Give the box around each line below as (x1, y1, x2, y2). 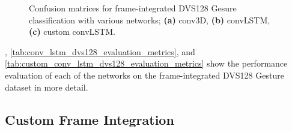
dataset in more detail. (5, 80, 88, 93)
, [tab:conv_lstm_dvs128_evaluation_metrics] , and (5, 45, 195, 58)
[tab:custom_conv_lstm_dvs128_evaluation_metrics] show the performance (5, 57, 288, 70)
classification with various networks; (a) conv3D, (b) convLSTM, (29, 13, 270, 26)
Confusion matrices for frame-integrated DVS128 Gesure (29, 2, 237, 14)
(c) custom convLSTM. (29, 25, 115, 38)
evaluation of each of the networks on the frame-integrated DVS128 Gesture (5, 68, 284, 81)
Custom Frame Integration (5, 110, 174, 128)
